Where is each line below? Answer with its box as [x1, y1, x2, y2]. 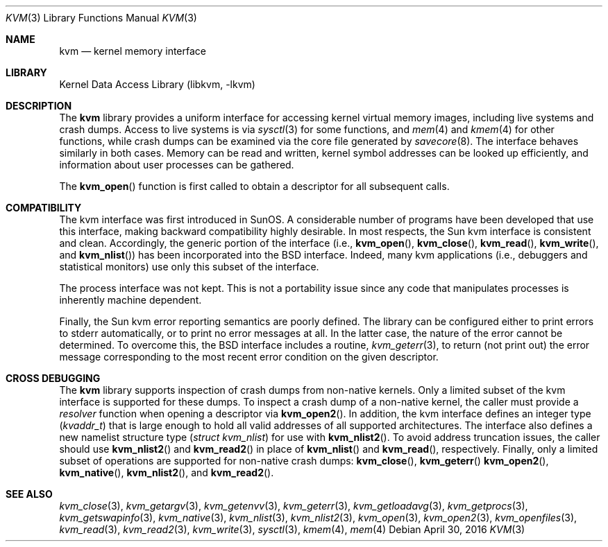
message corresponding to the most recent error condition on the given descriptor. [59, 351, 439, 363]
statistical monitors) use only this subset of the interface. [59, 261, 319, 272]
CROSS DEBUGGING [6, 372, 101, 384]
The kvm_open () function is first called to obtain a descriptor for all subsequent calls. [59, 180, 450, 192]
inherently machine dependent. [59, 294, 202, 306]
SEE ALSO [6, 488, 53, 500]
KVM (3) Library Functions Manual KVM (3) [6, 12, 197, 24]
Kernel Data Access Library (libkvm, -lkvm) [59, 78, 255, 90]
